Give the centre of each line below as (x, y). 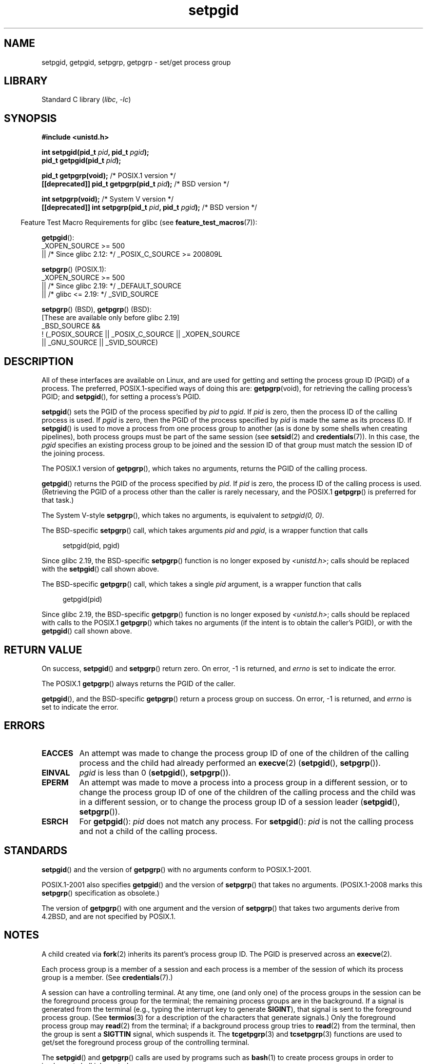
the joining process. (73, 453)
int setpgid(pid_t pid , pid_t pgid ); (95, 152)
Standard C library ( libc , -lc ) (86, 100)
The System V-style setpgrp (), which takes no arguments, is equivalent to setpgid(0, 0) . (183, 515)
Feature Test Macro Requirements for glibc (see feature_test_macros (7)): (139, 223)
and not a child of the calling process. (148, 831)
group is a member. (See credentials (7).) (107, 977)
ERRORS (25, 726)
